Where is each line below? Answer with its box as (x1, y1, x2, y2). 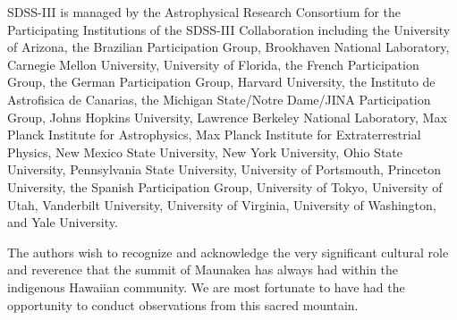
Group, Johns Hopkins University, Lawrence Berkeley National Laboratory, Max (7, 107, 447, 126)
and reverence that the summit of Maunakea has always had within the (7, 260, 399, 279)
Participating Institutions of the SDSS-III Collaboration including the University (7, 20, 451, 38)
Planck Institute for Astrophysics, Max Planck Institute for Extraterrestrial (7, 125, 421, 144)
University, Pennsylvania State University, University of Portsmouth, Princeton (7, 160, 441, 179)
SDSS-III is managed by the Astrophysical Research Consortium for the (7, 3, 401, 21)
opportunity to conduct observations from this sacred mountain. (7, 295, 359, 314)
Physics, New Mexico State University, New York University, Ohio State (7, 142, 403, 161)
